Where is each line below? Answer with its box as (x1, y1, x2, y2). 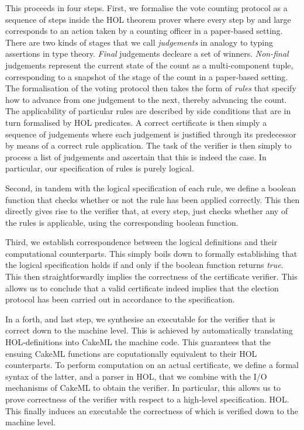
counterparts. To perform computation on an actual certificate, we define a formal (5, 359, 299, 371)
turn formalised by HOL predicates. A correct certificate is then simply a (5, 116, 267, 128)
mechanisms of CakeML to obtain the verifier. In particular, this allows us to (5, 381, 281, 394)
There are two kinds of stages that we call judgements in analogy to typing (5, 36, 273, 48)
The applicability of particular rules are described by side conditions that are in (5, 105, 291, 117)
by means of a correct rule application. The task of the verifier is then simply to (5, 139, 292, 152)
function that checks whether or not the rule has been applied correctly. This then (5, 193, 300, 205)
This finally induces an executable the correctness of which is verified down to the (5, 404, 298, 417)
